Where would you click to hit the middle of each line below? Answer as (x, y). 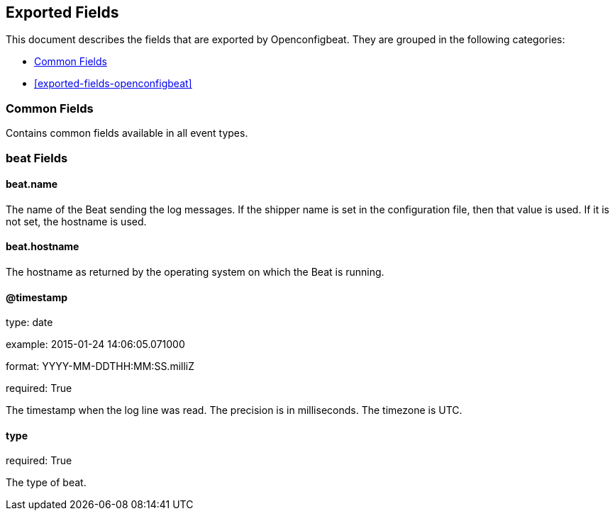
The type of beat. (46, 483)
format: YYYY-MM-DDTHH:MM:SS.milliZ (100, 366)
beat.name (32, 184)
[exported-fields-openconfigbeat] (113, 84)
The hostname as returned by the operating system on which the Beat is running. (195, 271)
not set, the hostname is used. (76, 221)
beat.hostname (43, 247)
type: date (29, 322)
